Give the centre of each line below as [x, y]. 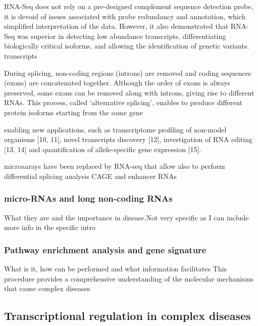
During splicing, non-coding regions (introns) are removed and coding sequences [128, 73]
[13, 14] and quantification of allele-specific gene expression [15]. [103, 149]
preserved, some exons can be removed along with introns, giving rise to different [129, 92]
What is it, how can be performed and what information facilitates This [115, 269]
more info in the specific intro [50, 227]
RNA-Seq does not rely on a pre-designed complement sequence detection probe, [129, 6]
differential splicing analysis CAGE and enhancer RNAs [90, 176]
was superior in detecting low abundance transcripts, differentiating [122, 36]
